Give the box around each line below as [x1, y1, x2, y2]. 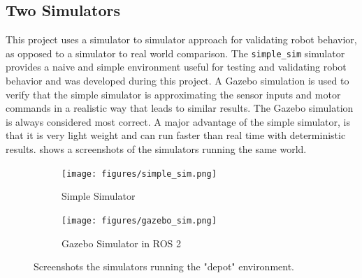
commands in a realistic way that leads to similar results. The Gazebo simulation [6, 101, 354, 115]
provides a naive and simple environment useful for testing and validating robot [6, 59, 347, 74]
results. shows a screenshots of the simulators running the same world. [6, 142, 307, 156]
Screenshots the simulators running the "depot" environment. [34, 259, 295, 274]
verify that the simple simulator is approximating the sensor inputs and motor [6, 87, 341, 101]
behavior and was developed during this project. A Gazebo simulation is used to [6, 73, 349, 88]
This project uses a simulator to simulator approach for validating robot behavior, [6, 32, 357, 47]
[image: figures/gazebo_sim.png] [61, 215, 217, 226]
